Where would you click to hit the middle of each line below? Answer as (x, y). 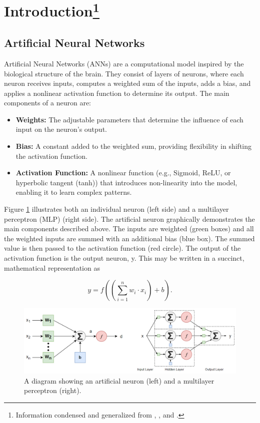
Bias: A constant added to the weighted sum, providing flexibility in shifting (134, 146)
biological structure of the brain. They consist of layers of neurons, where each (124, 73)
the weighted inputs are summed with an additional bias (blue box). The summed (129, 238)
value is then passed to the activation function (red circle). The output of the (122, 248)
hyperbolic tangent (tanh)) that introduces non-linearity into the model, (126, 182)
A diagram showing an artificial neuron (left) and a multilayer (119, 380)
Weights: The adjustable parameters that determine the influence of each (129, 119)
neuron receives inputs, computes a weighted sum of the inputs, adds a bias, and (127, 83)
